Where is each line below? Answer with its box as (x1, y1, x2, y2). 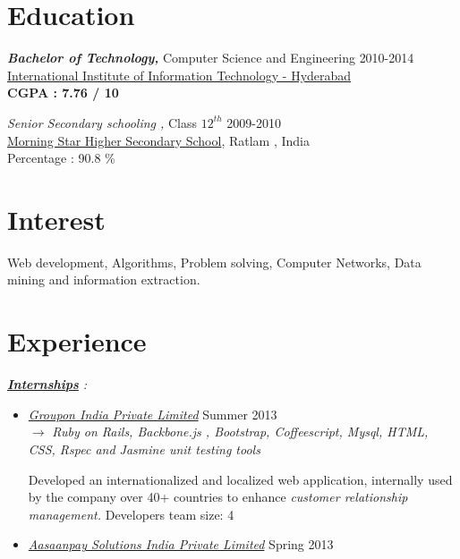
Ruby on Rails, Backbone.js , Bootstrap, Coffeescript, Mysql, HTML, (52, 422, 429, 441)
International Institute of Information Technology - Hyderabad (7, 65, 352, 84)
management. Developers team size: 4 (28, 504, 234, 523)
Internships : (7, 375, 88, 394)
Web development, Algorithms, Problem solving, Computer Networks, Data (7, 252, 422, 271)
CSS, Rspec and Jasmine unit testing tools (28, 439, 260, 458)
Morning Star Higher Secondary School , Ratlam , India (7, 131, 310, 149)
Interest (7, 200, 106, 237)
